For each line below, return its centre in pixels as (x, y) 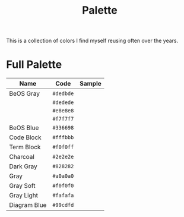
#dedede (63, 103)
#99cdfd (63, 205)
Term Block (25, 147)
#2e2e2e (63, 157)
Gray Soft (22, 186)
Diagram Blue (28, 205)
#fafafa (63, 196)
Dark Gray (23, 166)
